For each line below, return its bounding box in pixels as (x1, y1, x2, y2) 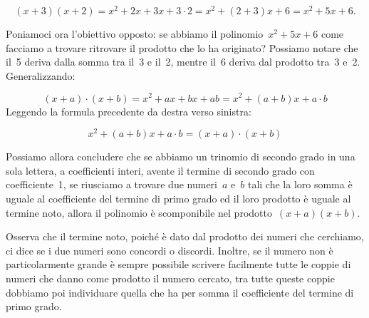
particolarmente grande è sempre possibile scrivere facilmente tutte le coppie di (6, 257, 351, 272)
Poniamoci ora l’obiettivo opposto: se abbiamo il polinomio (6, 26, 264, 41)
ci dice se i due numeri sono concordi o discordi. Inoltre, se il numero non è (6, 242, 333, 257)
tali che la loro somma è (247, 177, 353, 192)
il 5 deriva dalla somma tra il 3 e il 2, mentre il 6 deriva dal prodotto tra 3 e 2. (6, 54, 360, 69)
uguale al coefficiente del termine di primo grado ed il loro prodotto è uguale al (6, 190, 351, 205)
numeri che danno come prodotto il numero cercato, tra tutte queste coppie (6, 270, 335, 285)
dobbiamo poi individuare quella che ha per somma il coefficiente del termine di (6, 284, 354, 299)
